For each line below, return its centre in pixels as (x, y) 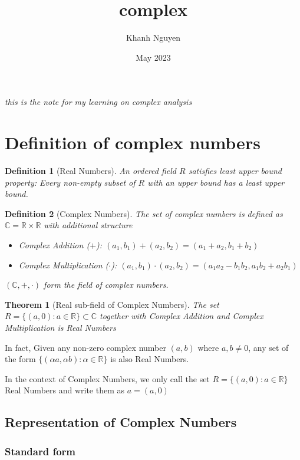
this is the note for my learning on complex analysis (98, 102)
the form (20, 359)
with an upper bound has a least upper (216, 182)
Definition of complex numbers (133, 142)
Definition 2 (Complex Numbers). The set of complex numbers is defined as (144, 213)
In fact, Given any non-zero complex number (85, 347)
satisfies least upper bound (235, 171)
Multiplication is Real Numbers (60, 327)
